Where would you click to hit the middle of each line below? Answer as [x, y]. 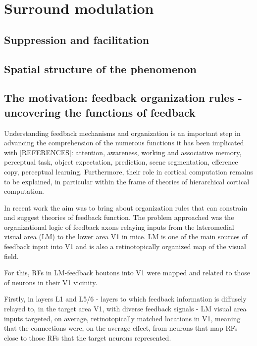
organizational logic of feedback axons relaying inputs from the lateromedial [119, 227]
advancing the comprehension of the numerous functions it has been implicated [124, 143]
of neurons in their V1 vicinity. [51, 282]
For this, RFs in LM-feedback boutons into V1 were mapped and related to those [127, 273]
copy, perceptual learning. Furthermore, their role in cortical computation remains [129, 171]
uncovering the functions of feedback [100, 112]
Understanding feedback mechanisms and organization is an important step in [122, 133]
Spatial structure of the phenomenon [100, 68]
